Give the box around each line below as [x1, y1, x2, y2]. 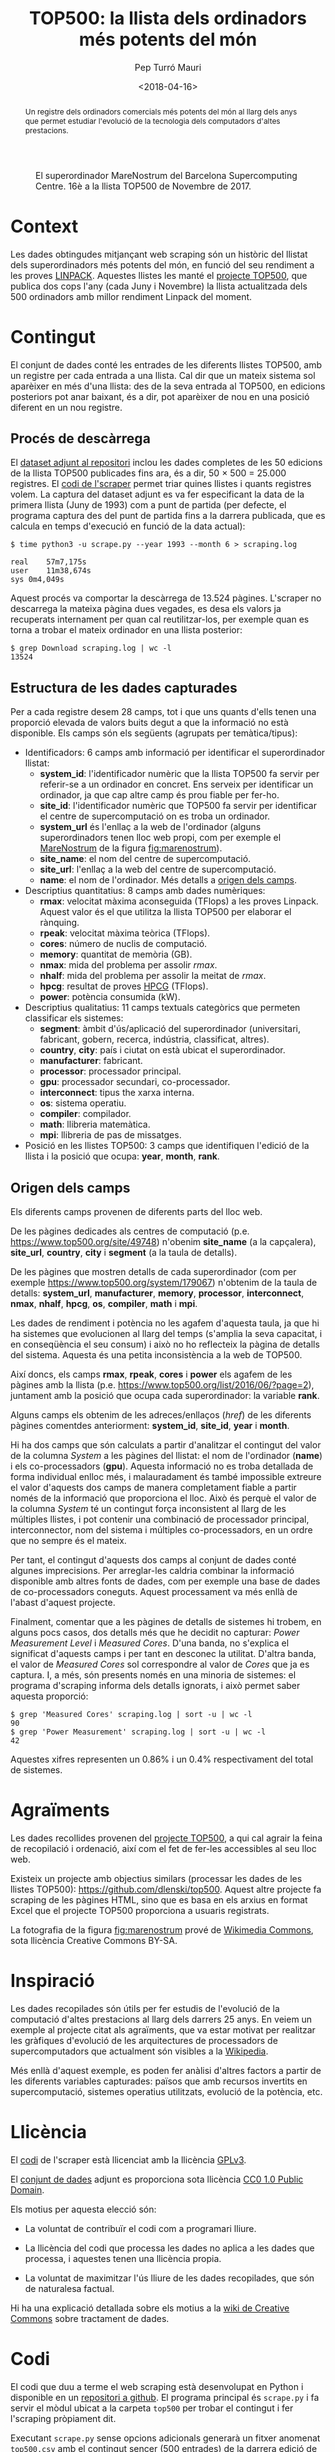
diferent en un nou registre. [10, 401, 123, 413]
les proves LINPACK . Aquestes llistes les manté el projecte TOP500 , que [10, 269, 308, 281]
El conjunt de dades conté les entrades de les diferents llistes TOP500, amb [10, 358, 323, 371]
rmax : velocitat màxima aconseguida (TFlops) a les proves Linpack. [39, 895, 319, 907]
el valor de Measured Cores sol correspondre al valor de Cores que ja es [10, 1658, 310, 1671]
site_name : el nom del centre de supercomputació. [39, 853, 252, 865]
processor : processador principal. [39, 1065, 182, 1077]
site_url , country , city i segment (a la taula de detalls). [10, 1247, 238, 1259]
